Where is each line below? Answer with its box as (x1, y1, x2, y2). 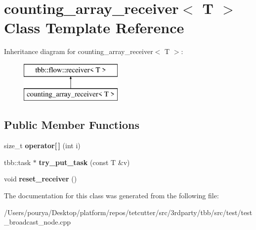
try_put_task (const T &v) (39, 157, 130, 167)
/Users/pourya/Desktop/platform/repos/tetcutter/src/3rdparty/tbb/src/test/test (4, 207, 253, 217)
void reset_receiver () (4, 173, 77, 184)
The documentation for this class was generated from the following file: (4, 190, 219, 201)
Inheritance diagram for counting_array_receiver (4, 46, 153, 57)
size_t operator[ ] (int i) (4, 140, 81, 151)
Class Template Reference (4, 17, 184, 38)
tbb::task (4, 157, 31, 167)
